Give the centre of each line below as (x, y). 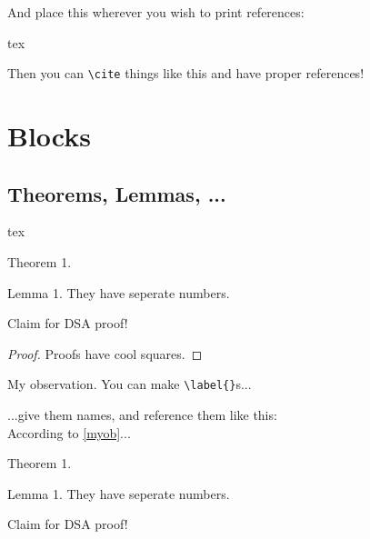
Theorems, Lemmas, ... (117, 193)
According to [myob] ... (69, 432)
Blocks (49, 136)
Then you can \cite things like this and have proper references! (186, 73)
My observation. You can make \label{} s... (130, 384)
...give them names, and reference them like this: (142, 415)
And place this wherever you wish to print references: (156, 12)
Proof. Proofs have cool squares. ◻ (105, 353)
